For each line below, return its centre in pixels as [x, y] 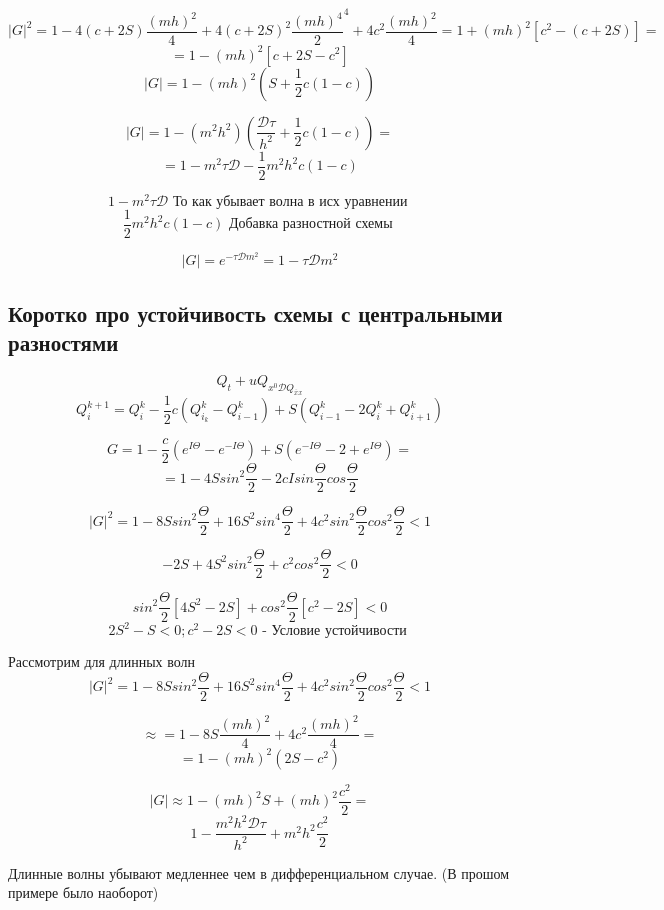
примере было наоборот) [83, 892]
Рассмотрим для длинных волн [102, 661]
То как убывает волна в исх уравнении [290, 201]
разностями [63, 342]
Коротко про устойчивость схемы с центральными [255, 312]
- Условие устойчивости [334, 631]
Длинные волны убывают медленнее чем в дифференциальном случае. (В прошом [259, 872]
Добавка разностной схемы [310, 224]
